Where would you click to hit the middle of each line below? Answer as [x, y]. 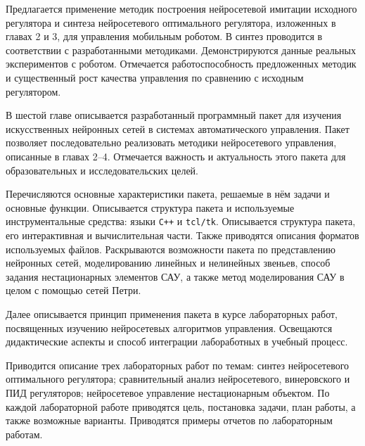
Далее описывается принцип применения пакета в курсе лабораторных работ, [172, 313]
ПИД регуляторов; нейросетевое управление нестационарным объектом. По [168, 392]
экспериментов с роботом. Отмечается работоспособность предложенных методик [181, 64]
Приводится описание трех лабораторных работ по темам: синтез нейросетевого [178, 365]
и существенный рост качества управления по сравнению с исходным [155, 77]
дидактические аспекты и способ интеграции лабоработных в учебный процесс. [177, 342]
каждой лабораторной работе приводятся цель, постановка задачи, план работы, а [181, 406]
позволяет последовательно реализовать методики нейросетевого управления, [171, 142]
